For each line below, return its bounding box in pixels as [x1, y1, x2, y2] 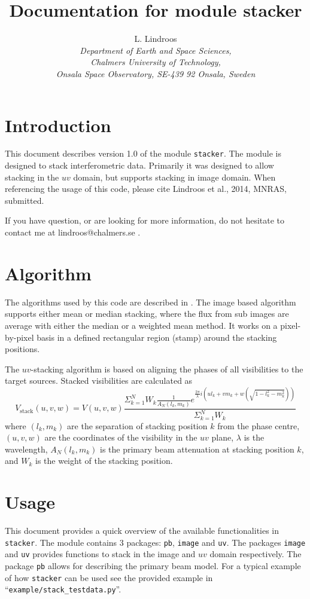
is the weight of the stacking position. [35, 454, 173, 467]
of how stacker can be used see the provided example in [5, 571, 213, 583]
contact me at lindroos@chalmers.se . [5, 226, 141, 239]
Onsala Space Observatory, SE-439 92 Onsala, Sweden [56, 67, 256, 80]
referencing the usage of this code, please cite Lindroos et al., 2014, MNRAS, [5, 182, 287, 195]
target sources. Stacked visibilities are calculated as [5, 374, 193, 387]
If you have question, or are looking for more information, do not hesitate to [5, 214, 285, 227]
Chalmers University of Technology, [90, 56, 221, 68]
